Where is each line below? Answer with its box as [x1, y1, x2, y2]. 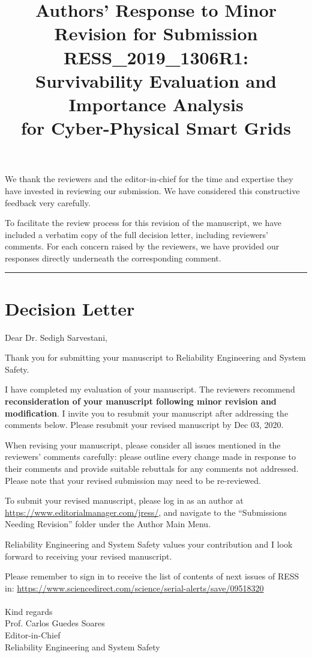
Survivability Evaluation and [35, 68, 277, 93]
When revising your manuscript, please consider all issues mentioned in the [5, 438, 281, 451]
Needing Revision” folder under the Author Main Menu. [5, 518, 211, 530]
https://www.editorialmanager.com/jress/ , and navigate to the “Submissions [5, 506, 287, 518]
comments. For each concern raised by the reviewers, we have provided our [5, 240, 280, 252]
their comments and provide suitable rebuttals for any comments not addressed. [5, 462, 299, 474]
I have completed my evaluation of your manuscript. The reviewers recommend [5, 383, 295, 396]
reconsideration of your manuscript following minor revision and [5, 394, 277, 407]
